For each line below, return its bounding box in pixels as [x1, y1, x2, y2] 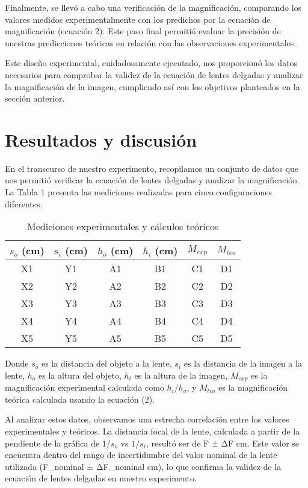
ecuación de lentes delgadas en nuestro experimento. [5, 472, 197, 484]
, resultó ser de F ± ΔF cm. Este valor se [146, 436, 300, 449]
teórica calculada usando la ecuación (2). [5, 392, 155, 405]
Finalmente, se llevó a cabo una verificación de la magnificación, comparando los [5, 1, 302, 13]
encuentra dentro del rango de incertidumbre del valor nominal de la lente [5, 448, 277, 461]
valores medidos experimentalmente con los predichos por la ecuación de [5, 13, 271, 25]
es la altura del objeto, [38, 368, 122, 381]
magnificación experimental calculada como [5, 381, 164, 394]
